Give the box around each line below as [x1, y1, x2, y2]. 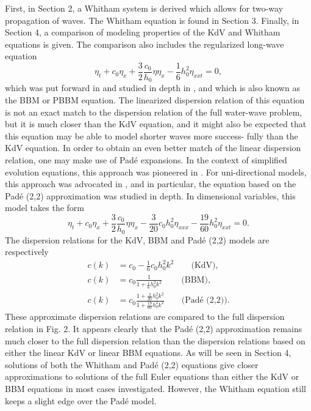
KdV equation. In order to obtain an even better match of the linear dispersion [5, 141, 301, 154]
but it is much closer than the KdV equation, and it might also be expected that [5, 117, 307, 130]
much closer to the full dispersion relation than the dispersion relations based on [5, 334, 306, 347]
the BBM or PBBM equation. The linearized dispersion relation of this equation [5, 94, 305, 106]
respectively [5, 245, 49, 258]
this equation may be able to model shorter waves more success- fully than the [5, 129, 298, 142]
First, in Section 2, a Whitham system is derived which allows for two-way [5, 2, 284, 14]
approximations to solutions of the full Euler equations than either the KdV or [5, 370, 299, 383]
